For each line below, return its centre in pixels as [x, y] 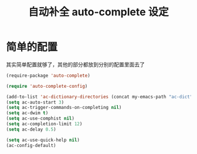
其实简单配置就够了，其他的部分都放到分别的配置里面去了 [75, 64]
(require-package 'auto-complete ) [48, 76]
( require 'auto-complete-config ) [47, 86]
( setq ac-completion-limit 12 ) [44, 124]
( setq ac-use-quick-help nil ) [43, 140]
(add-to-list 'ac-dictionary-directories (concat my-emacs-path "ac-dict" [99, 97]
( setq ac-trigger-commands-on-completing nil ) [64, 108]
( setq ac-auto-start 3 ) [35, 102]
